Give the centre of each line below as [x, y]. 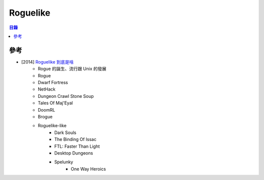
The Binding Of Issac [76, 139]
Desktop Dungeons [74, 153]
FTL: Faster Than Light [77, 146]
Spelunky [64, 162]
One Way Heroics [88, 169]
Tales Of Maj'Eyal [55, 103]
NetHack [47, 89]
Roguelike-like [52, 126]
